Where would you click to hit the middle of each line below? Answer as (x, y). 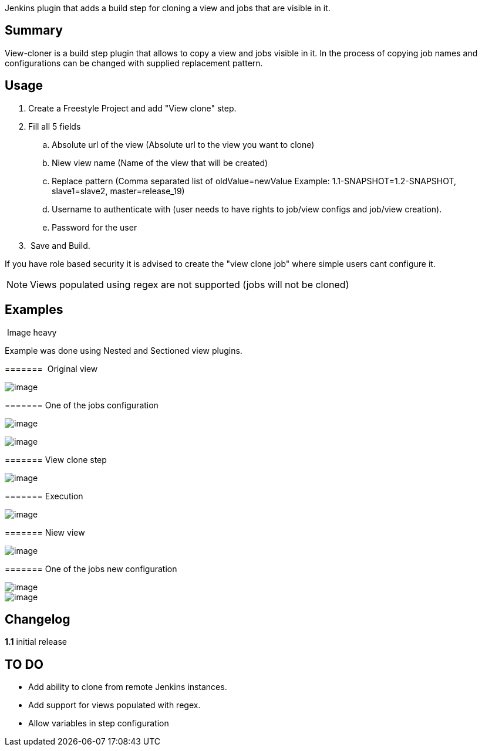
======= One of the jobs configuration (82, 405)
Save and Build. (60, 245)
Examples (34, 310)
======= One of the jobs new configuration (91, 569)
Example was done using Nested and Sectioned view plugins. (124, 350)
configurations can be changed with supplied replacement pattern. (134, 63)
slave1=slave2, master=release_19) (118, 191)
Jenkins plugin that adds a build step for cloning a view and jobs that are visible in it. (168, 8)
